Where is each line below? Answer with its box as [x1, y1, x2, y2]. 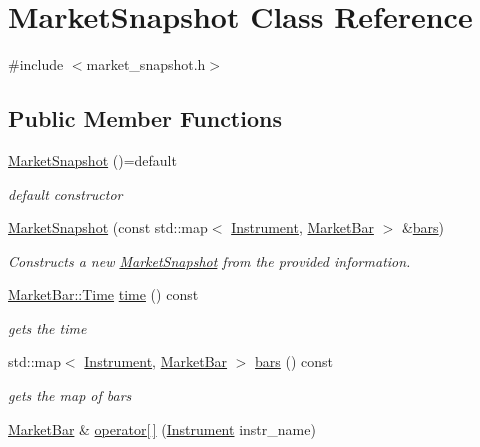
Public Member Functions [8, 103, 282, 134]
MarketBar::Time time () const [8, 284, 199, 305]
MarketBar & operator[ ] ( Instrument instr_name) [8, 418, 316, 439]
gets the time [8, 317, 87, 338]
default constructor [8, 183, 123, 204]
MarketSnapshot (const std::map [8, 217, 208, 238]
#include [8, 54, 64, 75]
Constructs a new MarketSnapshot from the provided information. [8, 250, 411, 271]
